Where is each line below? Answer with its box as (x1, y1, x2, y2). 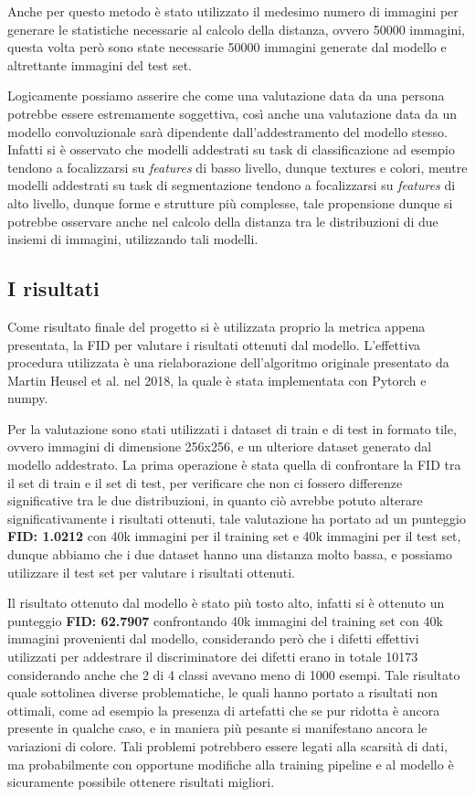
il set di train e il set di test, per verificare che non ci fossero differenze (7, 473, 403, 492)
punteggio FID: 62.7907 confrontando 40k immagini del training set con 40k (7, 611, 443, 630)
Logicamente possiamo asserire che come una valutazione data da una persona (7, 86, 445, 105)
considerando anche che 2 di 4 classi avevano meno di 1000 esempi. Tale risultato (7, 664, 460, 684)
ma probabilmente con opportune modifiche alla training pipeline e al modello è (7, 754, 454, 773)
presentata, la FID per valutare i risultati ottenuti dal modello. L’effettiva (7, 335, 421, 354)
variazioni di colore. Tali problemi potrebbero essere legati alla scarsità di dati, (7, 736, 449, 755)
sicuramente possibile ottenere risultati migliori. (7, 772, 275, 792)
